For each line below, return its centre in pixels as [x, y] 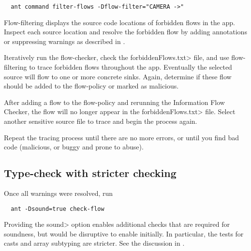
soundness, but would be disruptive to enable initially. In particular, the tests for [124, 233]
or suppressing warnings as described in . [65, 41]
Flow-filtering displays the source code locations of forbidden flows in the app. [119, 22]
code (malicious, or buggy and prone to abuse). [74, 147]
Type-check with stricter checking [90, 173]
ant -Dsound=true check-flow [58, 209]
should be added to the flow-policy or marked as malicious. [91, 86]
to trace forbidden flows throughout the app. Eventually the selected [131, 67]
